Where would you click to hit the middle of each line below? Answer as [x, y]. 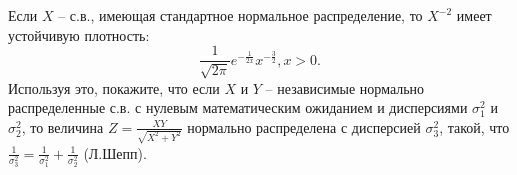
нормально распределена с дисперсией [304, 126]
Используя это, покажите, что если [114, 87]
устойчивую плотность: [79, 34]
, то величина [62, 126]
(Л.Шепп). [115, 152]
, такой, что [474, 126]
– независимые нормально [345, 87]
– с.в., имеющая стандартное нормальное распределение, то [240, 15]
